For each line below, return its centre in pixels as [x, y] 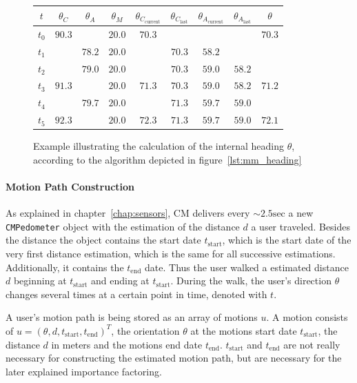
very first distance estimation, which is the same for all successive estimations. [171, 253]
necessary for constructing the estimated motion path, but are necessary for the [174, 358]
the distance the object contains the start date [103, 240]
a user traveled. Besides [301, 226]
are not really [312, 344]
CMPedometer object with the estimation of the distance [123, 226]
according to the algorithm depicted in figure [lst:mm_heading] [167, 159]
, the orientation [145, 330]
